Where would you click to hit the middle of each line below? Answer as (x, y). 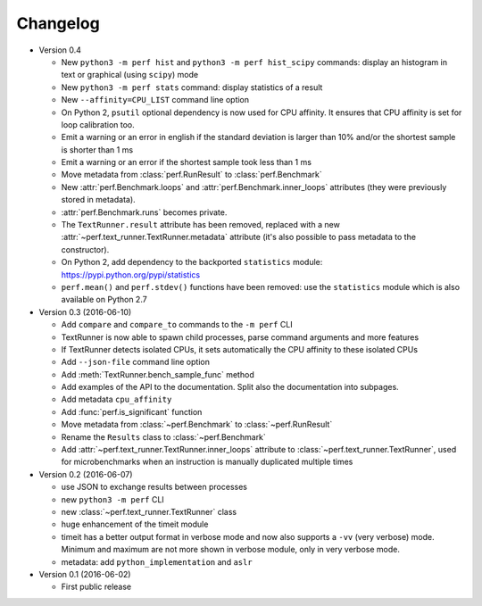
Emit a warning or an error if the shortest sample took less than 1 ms (187, 162)
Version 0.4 (60, 50)
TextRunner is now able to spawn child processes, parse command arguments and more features (240, 337)
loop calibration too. (98, 124)
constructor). (85, 249)
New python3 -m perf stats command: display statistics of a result (192, 87)
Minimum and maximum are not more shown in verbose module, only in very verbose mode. (231, 550)
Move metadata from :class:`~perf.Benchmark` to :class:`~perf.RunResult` (197, 425)
